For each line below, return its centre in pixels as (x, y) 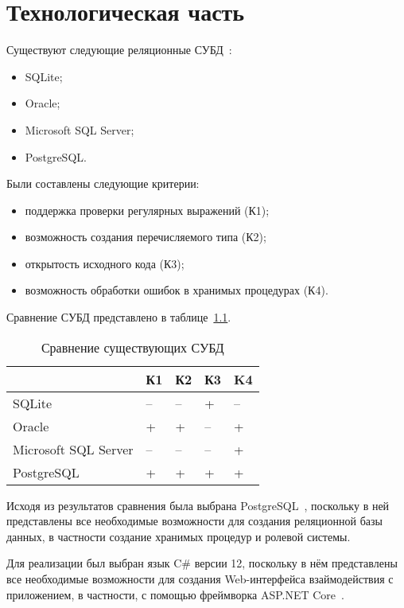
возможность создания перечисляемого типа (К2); (146, 237)
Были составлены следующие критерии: (103, 183)
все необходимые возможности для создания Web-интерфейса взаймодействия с (200, 579)
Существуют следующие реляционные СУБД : (119, 50)
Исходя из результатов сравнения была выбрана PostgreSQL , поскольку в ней (198, 505)
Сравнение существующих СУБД (132, 347)
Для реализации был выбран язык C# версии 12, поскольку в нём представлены (202, 563)
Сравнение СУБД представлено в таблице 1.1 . (119, 317)
